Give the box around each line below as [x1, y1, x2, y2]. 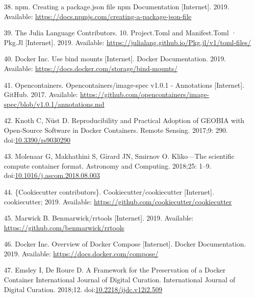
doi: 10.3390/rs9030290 [4, 134, 71, 145]
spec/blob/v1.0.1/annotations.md [4, 99, 104, 109]
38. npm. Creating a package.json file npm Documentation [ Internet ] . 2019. [4, 1, 229, 11]
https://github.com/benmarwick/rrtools [4, 222, 125, 232]
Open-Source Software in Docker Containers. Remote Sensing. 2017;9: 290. [4, 124, 228, 135]
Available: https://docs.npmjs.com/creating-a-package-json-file [4, 11, 192, 21]
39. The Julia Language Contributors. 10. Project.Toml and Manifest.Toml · [4, 27, 237, 38]
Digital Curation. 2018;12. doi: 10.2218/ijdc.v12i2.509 [4, 284, 162, 294]
